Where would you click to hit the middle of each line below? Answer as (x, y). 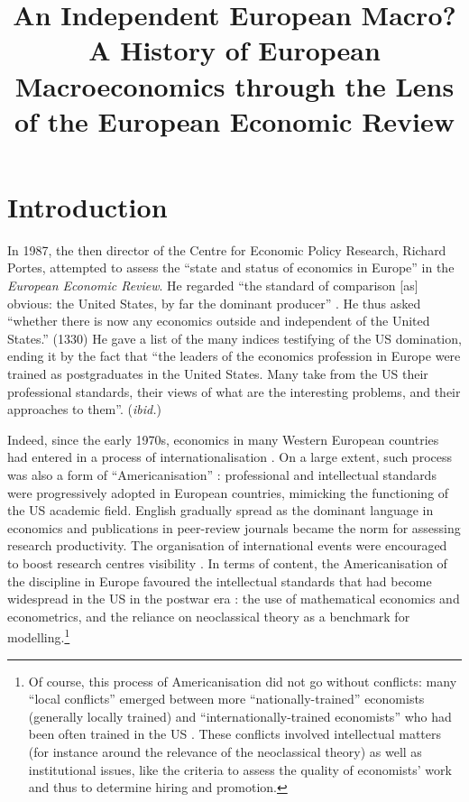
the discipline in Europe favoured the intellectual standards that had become (220, 581)
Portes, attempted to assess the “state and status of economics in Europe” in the (231, 267)
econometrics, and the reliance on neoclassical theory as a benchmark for (209, 616)
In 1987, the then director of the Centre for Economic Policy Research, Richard (227, 249)
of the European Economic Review (234, 120)
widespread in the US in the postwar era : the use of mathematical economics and (234, 599)
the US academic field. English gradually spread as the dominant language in (221, 510)
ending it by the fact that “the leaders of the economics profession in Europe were (234, 356)
